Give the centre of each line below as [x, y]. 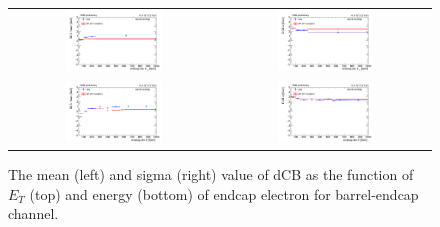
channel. [33, 213]
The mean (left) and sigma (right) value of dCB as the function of [211, 174]
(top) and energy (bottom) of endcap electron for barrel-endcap [224, 193]
